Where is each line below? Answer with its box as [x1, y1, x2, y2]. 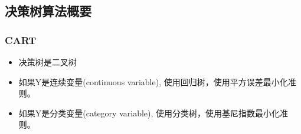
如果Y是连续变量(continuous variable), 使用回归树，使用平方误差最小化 [18, 75, 288, 88]
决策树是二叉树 [18, 56, 77, 68]
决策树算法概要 [5, 2, 91, 20]
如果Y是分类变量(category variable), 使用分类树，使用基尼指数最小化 [18, 106, 280, 119]
